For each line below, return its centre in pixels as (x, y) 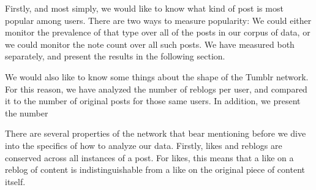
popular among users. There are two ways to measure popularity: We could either (158, 20)
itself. (15, 181)
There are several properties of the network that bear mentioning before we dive (156, 133)
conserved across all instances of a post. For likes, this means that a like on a (149, 157)
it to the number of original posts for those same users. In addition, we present (153, 101)
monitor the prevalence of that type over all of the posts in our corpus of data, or (158, 32)
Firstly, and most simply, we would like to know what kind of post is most (144, 8)
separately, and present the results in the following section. (115, 56)
